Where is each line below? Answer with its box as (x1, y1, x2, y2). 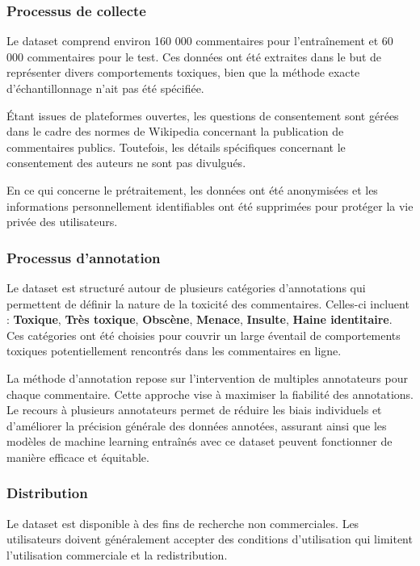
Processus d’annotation (6, 247, 161, 267)
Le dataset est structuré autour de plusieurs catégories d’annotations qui (6, 279, 366, 296)
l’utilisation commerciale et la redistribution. (6, 546, 228, 563)
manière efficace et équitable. (6, 448, 149, 465)
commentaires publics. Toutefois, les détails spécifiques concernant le (6, 138, 346, 155)
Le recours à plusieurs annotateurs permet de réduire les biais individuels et (6, 401, 382, 418)
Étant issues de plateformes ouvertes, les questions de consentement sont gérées (6, 107, 399, 124)
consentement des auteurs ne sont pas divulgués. (6, 154, 246, 171)
